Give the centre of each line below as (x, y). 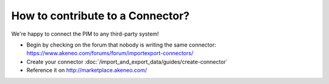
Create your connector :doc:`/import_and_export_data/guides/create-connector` (127, 62)
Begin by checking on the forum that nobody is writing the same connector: (121, 45)
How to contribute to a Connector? (101, 16)
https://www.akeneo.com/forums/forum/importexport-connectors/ (110, 53)
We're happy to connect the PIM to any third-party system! (85, 34)
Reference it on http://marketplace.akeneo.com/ (87, 70)
